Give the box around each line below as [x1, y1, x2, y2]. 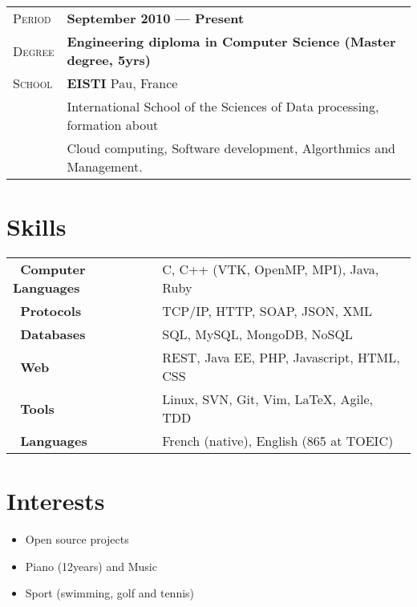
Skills [6, 210, 67, 243]
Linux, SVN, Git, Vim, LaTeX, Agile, [162, 390, 374, 409]
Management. [67, 157, 143, 176]
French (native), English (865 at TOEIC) [162, 431, 394, 451]
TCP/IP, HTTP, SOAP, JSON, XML [162, 301, 373, 321]
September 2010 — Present [67, 9, 245, 27]
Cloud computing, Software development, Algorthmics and [67, 139, 395, 157]
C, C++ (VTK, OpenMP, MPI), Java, [162, 260, 379, 279]
